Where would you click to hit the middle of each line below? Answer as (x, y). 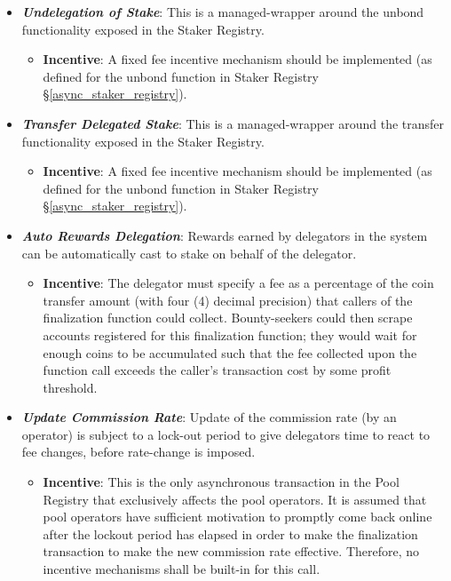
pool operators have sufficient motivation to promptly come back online (237, 517)
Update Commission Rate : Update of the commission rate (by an (209, 417)
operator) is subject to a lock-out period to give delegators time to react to (226, 434)
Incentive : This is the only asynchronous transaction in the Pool (221, 482)
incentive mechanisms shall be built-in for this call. (182, 569)
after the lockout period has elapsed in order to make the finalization (230, 533)
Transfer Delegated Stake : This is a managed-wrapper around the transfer (233, 123)
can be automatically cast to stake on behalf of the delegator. (189, 253)
